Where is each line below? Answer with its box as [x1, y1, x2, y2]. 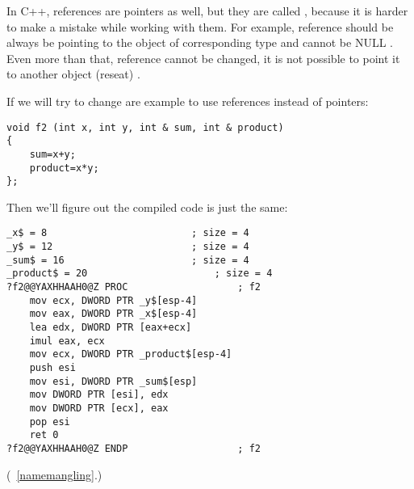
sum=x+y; [29, 148, 76, 160]
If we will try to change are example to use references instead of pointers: [6, 92, 369, 109]
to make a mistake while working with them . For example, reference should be [6, 18, 394, 35]
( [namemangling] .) [6, 466, 102, 483]
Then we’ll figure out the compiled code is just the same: [6, 198, 288, 215]
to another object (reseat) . [6, 65, 140, 82]
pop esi [29, 415, 70, 428]
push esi [29, 362, 76, 373]
